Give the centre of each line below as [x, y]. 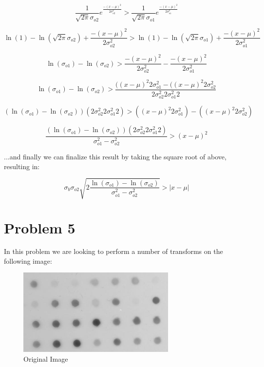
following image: [28, 261]
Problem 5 [40, 228]
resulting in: [22, 166]
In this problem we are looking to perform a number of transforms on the [113, 251]
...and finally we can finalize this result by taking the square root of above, [115, 157]
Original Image [46, 358]
